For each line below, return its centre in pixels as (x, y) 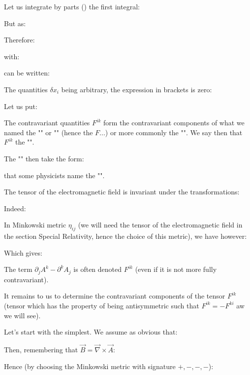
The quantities (26, 89)
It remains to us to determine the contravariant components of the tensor (115, 296)
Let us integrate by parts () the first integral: (72, 6)
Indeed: (15, 208)
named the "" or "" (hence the (48, 132)
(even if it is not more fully (176, 269)
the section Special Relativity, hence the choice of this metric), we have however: (125, 236)
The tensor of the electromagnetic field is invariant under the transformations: (122, 192)
